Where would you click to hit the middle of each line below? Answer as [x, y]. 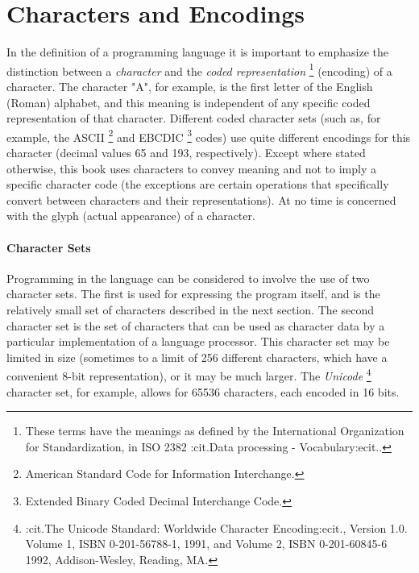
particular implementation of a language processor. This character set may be [198, 341]
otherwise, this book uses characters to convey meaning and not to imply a [191, 168]
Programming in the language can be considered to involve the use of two [188, 278]
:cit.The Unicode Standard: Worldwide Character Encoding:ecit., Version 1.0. [216, 527]
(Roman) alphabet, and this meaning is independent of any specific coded [189, 102]
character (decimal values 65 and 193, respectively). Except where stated [186, 152]
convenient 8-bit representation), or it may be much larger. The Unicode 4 [189, 374]
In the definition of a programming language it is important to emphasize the [197, 52]
